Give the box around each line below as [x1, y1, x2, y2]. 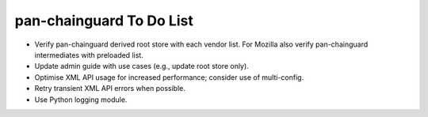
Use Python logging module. [34, 95, 128, 104]
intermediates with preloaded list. [34, 50, 144, 59]
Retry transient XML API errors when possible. [34, 84, 185, 93]
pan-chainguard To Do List [14, 12, 193, 29]
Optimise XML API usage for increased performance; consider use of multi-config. [34, 72, 304, 82]
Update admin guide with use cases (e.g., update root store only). [34, 62, 249, 71]
